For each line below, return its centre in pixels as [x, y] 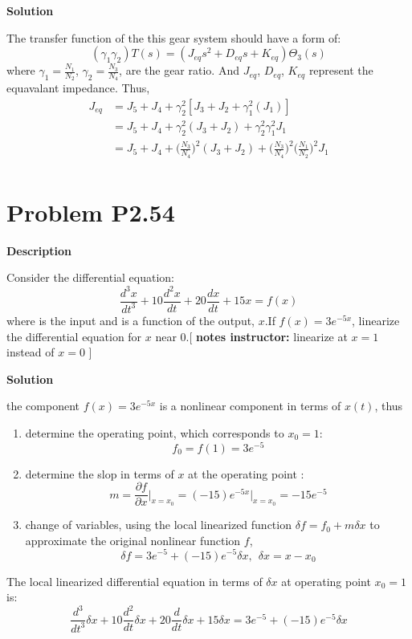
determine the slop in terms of [100, 473]
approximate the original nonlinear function [133, 540]
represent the [341, 70]
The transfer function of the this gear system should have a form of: [174, 37]
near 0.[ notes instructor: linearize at [251, 336]
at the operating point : [246, 473]
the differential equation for [74, 336]
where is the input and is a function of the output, [131, 320]
